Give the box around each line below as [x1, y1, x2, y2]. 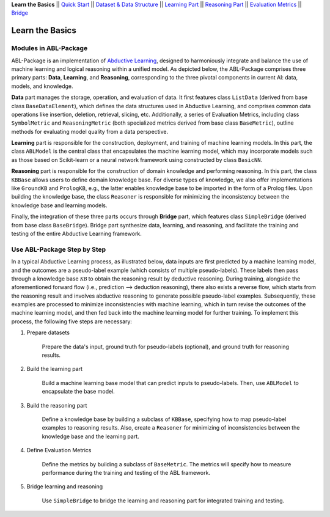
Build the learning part [26, 365, 82, 373]
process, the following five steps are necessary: [11, 318, 133, 325]
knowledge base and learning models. [11, 202, 108, 209]
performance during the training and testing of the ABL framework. [42, 469, 211, 476]
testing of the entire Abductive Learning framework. [11, 230, 142, 237]
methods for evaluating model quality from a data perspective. [11, 128, 169, 135]
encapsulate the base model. [42, 388, 116, 395]
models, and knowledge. [11, 82, 73, 90]
